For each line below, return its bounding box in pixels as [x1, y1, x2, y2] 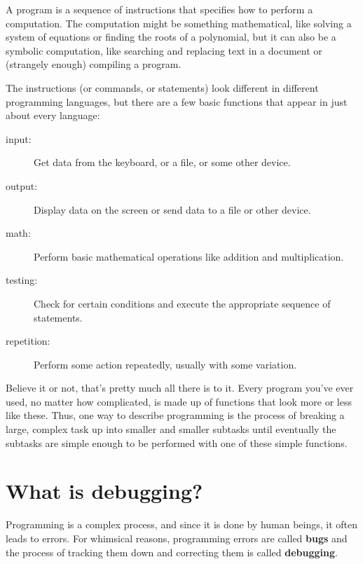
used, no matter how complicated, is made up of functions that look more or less [6, 394, 352, 408]
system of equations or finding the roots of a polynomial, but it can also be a [6, 29, 336, 44]
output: [6, 178, 38, 193]
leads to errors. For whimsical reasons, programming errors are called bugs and [6, 530, 348, 545]
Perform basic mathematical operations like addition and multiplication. [34, 249, 344, 263]
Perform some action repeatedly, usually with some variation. [34, 357, 297, 371]
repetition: [6, 333, 50, 348]
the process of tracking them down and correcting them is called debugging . [6, 544, 338, 559]
